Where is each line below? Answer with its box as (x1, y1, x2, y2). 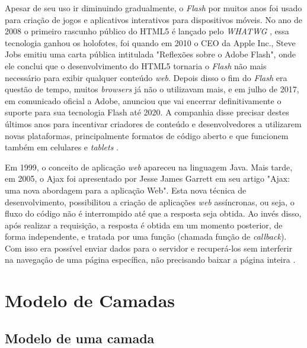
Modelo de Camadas (5, 288, 175, 312)
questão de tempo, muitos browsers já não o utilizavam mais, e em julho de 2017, (5, 83, 299, 95)
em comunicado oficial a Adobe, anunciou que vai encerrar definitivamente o (5, 94, 282, 107)
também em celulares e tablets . (5, 141, 119, 153)
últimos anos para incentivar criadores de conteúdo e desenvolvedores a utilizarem (5, 117, 302, 130)
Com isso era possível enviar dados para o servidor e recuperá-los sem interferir (5, 241, 293, 254)
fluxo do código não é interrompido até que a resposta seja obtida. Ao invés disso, (5, 207, 302, 220)
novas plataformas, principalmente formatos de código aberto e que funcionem (5, 129, 289, 141)
